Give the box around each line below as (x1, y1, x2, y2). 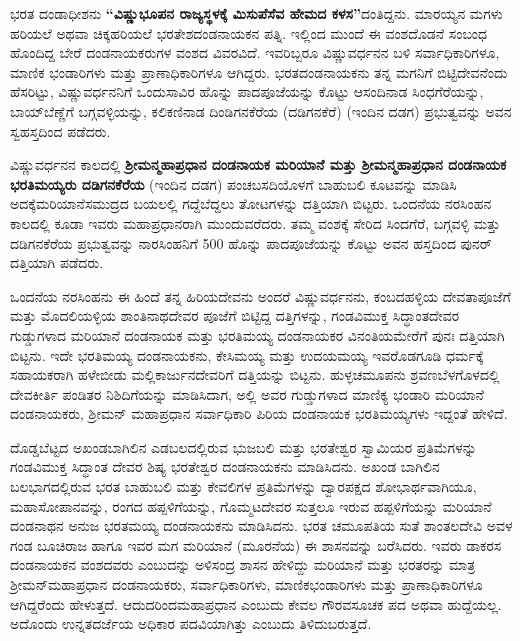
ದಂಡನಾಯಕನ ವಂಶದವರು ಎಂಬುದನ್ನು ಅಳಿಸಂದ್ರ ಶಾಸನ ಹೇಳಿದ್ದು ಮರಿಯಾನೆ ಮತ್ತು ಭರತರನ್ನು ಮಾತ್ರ (10, 554, 476, 575)
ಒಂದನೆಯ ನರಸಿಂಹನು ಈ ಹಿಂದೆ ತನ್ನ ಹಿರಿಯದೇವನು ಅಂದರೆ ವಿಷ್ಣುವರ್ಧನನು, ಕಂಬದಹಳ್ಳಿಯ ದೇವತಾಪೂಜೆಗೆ (10, 285, 511, 306)
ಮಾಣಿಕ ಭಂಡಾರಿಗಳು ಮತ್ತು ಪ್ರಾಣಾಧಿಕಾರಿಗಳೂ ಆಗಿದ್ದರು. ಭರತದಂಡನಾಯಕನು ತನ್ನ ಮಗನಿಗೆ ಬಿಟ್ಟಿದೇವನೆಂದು (10, 61, 508, 82)
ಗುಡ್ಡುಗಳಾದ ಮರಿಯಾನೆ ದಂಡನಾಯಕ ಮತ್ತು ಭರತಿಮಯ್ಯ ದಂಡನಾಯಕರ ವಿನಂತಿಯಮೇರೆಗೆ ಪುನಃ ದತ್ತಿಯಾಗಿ (10, 324, 505, 345)
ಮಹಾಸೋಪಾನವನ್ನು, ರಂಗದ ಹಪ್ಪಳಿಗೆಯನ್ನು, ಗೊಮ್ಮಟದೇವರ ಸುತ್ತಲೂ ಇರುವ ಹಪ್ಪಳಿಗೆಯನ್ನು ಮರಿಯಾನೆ (10, 495, 492, 516)
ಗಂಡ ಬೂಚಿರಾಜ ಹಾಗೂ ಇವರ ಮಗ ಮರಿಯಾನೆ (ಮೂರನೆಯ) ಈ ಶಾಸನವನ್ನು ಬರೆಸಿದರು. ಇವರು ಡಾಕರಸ (10, 534, 502, 555)
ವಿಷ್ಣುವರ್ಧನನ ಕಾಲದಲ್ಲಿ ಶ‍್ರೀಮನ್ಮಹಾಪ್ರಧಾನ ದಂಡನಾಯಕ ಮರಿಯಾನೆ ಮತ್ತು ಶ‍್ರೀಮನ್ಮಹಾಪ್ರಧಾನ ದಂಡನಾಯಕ (10, 154, 507, 175)
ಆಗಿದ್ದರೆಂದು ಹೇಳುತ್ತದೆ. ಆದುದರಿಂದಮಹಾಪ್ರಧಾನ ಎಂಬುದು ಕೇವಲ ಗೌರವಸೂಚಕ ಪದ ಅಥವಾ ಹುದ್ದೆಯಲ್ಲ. (10, 593, 502, 614)
